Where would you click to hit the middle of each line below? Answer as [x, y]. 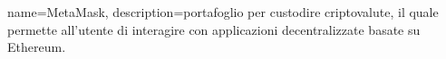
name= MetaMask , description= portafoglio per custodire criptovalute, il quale [223, 12]
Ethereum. [37, 47]
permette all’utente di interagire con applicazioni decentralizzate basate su [214, 29]
